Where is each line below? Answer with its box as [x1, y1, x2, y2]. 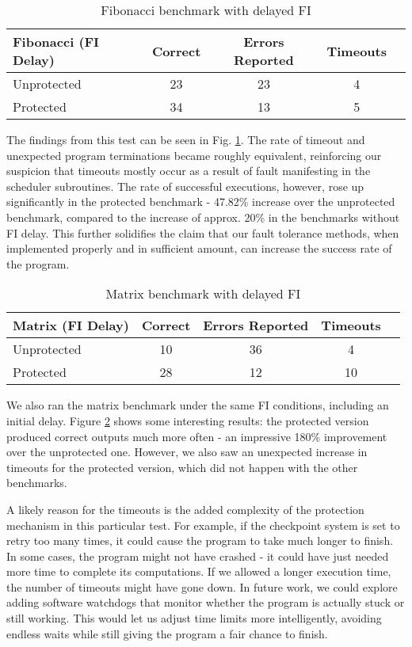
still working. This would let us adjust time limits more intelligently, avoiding [6, 610, 382, 626]
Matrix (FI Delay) [13, 316, 129, 335]
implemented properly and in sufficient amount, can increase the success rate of [6, 240, 392, 257]
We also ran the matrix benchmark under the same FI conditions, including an [6, 397, 389, 413]
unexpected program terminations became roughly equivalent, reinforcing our [6, 147, 382, 163]
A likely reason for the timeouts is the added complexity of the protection [6, 500, 364, 517]
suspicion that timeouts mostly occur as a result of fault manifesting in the [6, 162, 371, 179]
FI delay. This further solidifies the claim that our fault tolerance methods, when [6, 224, 399, 241]
